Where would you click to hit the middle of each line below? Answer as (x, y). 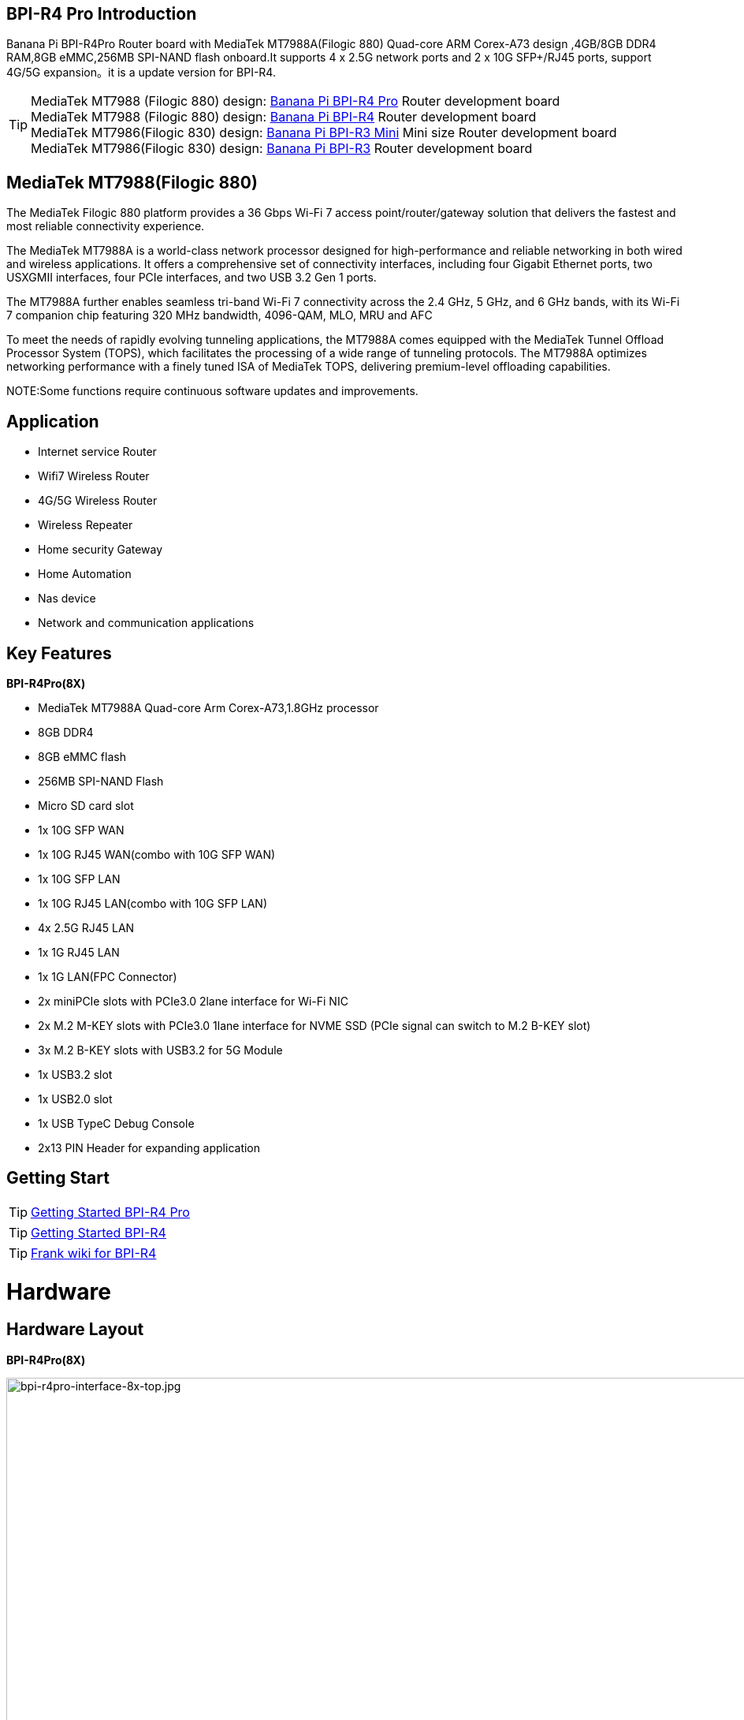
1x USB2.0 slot (75, 1099)
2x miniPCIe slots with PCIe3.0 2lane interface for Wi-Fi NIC (193, 1001)
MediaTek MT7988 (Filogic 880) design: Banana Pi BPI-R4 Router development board (284, 117)
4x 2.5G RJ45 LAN (86, 927)
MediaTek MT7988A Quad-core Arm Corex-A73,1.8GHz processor (208, 707)
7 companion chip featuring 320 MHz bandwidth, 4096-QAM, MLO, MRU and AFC (219, 315)
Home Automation (85, 574)
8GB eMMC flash (82, 756)
